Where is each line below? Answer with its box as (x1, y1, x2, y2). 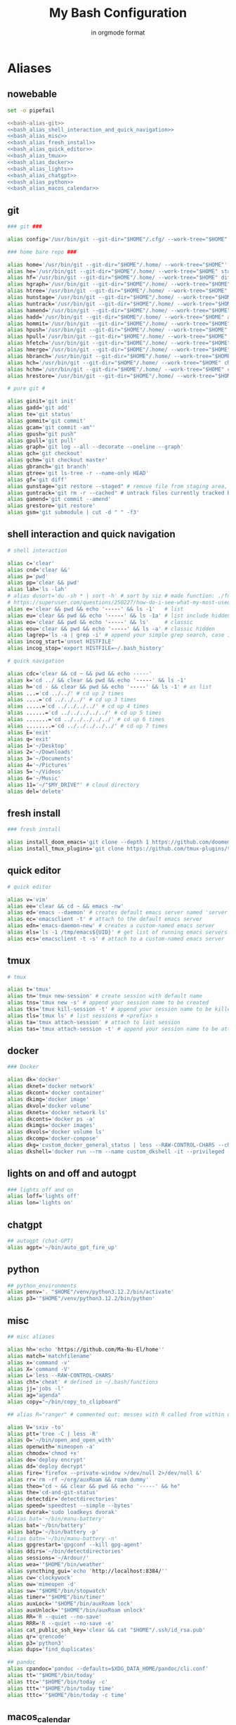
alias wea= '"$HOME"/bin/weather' (7, 1561, 105, 1568)
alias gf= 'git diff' (7, 476, 68, 483)
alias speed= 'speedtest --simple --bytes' (7, 1502, 133, 1510)
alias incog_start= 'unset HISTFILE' (7, 638, 114, 645)
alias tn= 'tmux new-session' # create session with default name (7, 993, 202, 1000)
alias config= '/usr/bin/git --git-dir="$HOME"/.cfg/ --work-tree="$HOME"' (7, 236, 231, 243)
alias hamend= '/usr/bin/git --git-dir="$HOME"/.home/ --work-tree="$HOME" (7, 307, 231, 314)
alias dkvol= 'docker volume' (7, 1102, 93, 1109)
